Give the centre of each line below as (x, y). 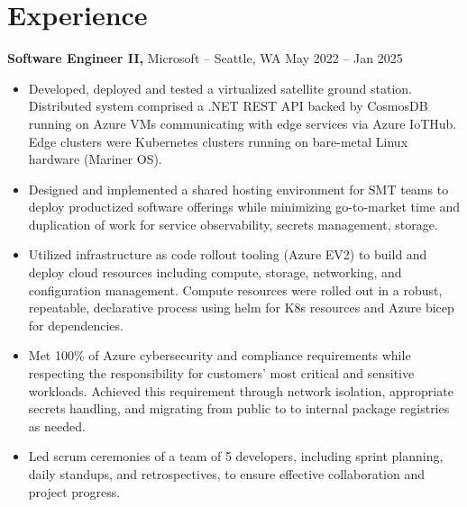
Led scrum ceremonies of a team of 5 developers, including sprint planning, (236, 456)
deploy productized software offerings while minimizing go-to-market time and (244, 207)
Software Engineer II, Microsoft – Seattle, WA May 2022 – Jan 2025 (205, 58)
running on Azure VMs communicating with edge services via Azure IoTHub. (243, 123)
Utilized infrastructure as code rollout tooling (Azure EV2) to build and (228, 254)
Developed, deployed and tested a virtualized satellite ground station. (220, 88)
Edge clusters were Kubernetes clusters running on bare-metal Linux (218, 141)
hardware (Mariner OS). (95, 159)
